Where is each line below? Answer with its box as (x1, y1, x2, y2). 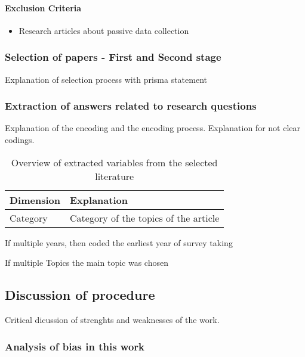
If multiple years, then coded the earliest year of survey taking (5, 236, 233, 249)
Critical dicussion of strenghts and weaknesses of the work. (5, 313, 220, 325)
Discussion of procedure (5, 285, 155, 304)
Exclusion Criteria (5, 1, 82, 14)
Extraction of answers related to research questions (5, 98, 257, 113)
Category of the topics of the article (70, 210, 220, 225)
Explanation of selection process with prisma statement (5, 73, 207, 85)
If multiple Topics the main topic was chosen (5, 256, 168, 269)
